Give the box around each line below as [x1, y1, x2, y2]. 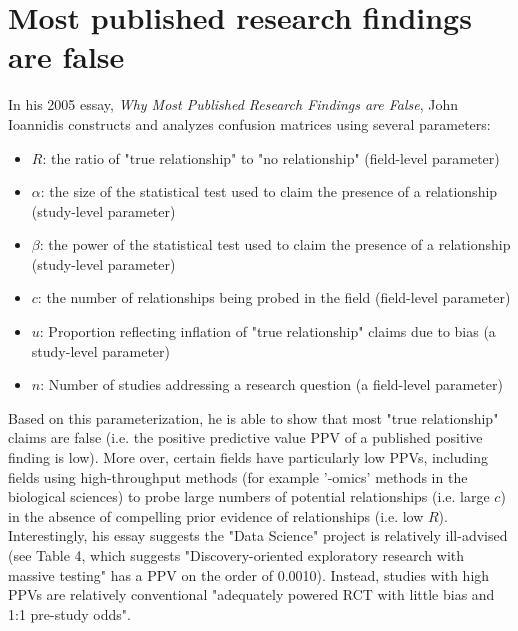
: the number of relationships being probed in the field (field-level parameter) [37, 287, 511, 308]
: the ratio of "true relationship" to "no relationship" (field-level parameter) [42, 147, 500, 168]
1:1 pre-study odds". [8, 603, 131, 624]
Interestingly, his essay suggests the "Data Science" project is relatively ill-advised [8, 525, 508, 546]
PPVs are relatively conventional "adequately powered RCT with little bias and [8, 584, 495, 605]
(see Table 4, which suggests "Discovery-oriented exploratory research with [8, 545, 465, 565]
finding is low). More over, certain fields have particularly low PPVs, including [8, 447, 488, 468]
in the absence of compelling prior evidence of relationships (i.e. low [8, 505, 424, 526]
